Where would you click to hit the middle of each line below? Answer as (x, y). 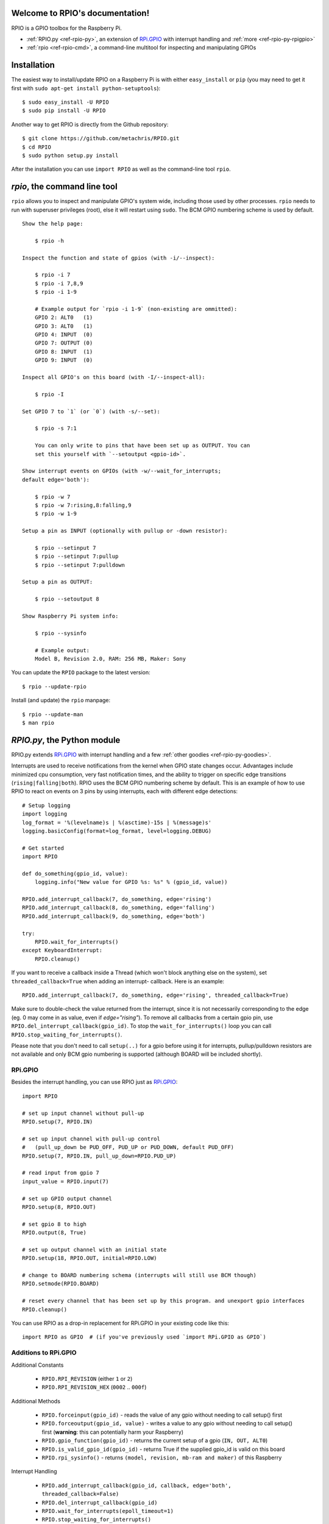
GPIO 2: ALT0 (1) (64, 318)
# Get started (43, 848)
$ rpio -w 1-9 (56, 514)
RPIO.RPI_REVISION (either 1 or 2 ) (87, 1378)
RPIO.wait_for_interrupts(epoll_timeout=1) (108, 1511)
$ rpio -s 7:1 (56, 429)
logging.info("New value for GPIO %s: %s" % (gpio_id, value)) (131, 882)
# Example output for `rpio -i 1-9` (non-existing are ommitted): (136, 309)
